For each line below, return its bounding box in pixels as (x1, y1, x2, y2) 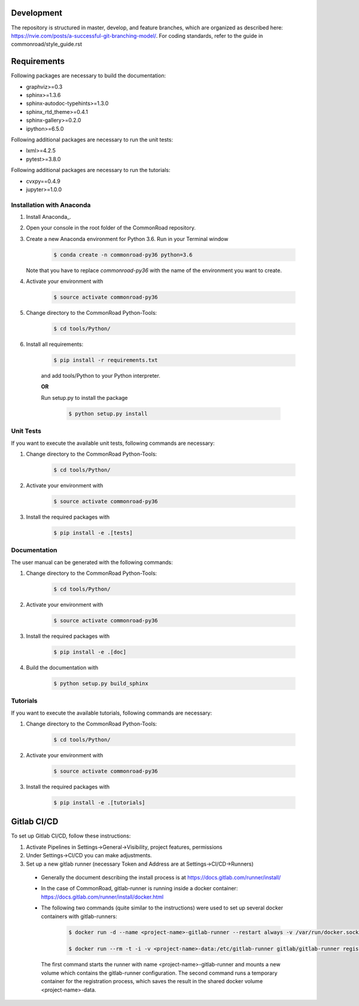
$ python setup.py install (68, 410, 148, 417)
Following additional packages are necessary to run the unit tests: (11, 135, 174, 143)
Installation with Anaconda (11, 201, 91, 209)
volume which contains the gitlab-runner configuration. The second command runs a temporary (41, 969, 278, 977)
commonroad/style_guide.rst (11, 41, 83, 48)
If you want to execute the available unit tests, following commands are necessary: (11, 439, 215, 447)
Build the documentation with (26, 664, 99, 671)
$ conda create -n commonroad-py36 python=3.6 (53, 251, 193, 258)
